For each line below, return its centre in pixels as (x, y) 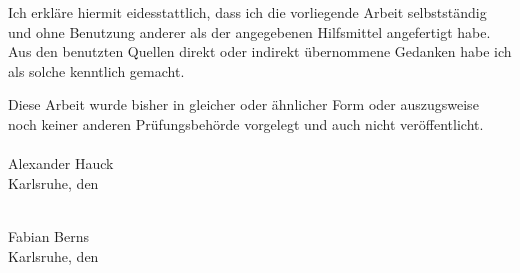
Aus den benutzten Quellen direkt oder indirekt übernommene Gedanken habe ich (260, 51)
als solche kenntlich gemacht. (96, 70)
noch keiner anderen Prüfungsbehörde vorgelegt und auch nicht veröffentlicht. (246, 123)
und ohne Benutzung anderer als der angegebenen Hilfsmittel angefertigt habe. (249, 31)
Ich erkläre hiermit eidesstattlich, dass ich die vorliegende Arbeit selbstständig (247, 12)
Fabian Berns (49, 235)
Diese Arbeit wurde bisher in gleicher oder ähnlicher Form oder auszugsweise (243, 104)
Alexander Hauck (61, 163)
